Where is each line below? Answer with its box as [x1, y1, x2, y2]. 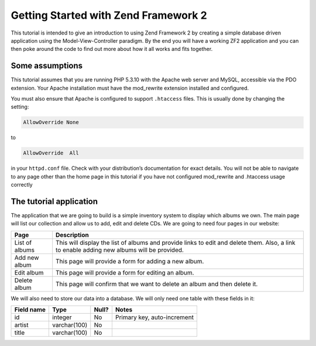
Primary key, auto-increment [115, 313, 194, 321]
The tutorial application [11, 196, 98, 206]
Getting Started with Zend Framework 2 [11, 9, 207, 22]
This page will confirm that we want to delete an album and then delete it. [56, 280, 258, 288]
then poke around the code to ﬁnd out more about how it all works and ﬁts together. [11, 46, 213, 53]
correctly [11, 181, 33, 189]
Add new [14, 253, 39, 262]
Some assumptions [11, 61, 83, 71]
